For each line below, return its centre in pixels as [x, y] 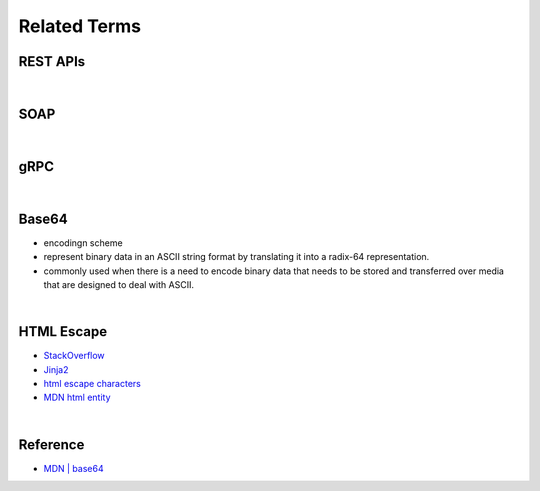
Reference [51, 444]
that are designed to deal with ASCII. [119, 284]
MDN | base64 [73, 468]
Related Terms [80, 26]
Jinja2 [56, 369]
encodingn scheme [83, 242]
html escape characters [92, 384]
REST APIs [52, 61]
